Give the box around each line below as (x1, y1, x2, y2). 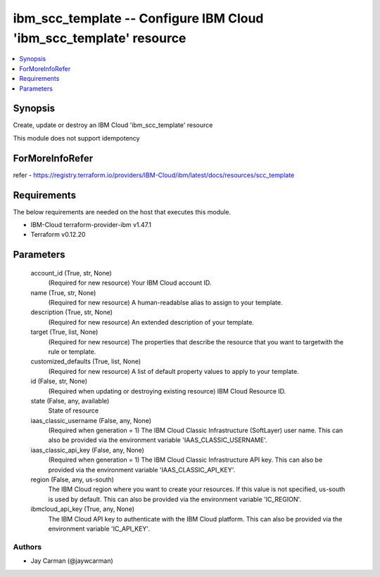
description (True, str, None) (30, 308, 113, 316)
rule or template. (48, 347, 96, 356)
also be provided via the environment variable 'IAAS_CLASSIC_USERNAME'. (48, 436, 267, 444)
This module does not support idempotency (13, 134, 140, 142)
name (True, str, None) (30, 288, 96, 297)
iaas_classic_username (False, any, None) (30, 416, 151, 424)
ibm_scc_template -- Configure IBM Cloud (13, 11, 264, 26)
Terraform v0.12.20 (30, 231, 86, 239)
